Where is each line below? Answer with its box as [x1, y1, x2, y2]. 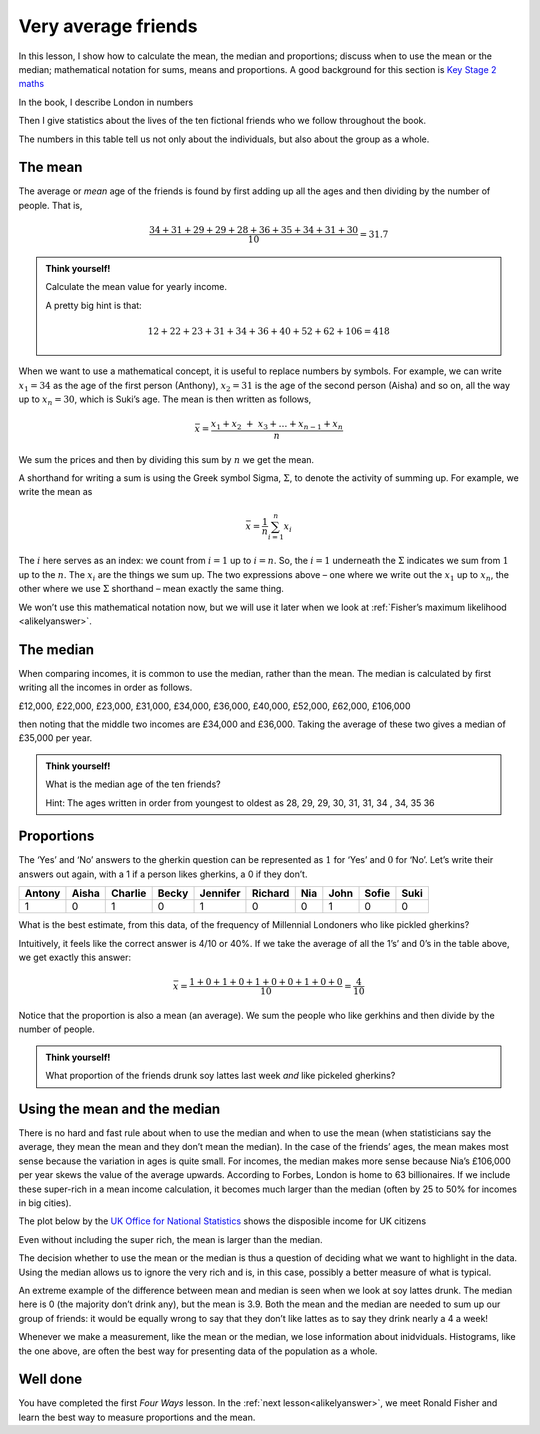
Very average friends [18, 15, 198, 37]
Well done [18, 1371, 83, 1388]
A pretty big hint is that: [45, 299, 142, 311]
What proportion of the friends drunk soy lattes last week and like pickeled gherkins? [45, 1070, 396, 1082]
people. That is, [18, 199, 83, 211]
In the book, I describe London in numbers [18, 96, 194, 108]
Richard [251, 886, 290, 900]
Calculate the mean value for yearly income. [45, 281, 227, 293]
